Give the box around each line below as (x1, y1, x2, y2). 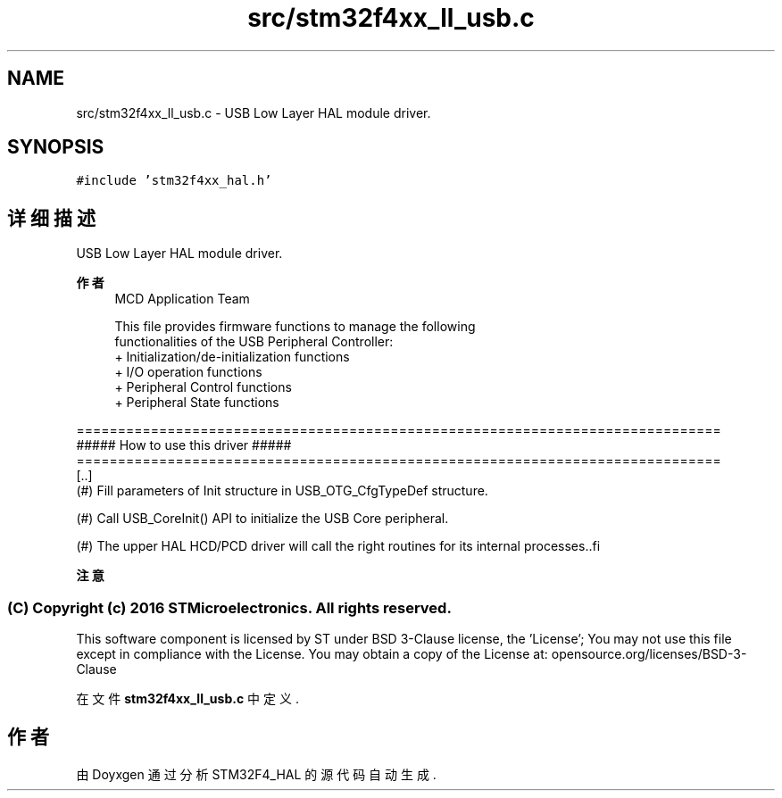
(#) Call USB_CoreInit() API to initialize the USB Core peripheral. (76, 511, 449, 527)
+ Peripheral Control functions (114, 379, 292, 395)
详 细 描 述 (7, 206, 96, 229)
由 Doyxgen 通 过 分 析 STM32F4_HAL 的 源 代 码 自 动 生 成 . (76, 766, 437, 782)
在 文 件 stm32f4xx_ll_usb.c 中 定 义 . (76, 691, 299, 707)
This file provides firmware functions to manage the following (114, 319, 476, 335)
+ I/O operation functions (114, 364, 262, 380)
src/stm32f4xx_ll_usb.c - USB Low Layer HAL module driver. (76, 104, 431, 121)
